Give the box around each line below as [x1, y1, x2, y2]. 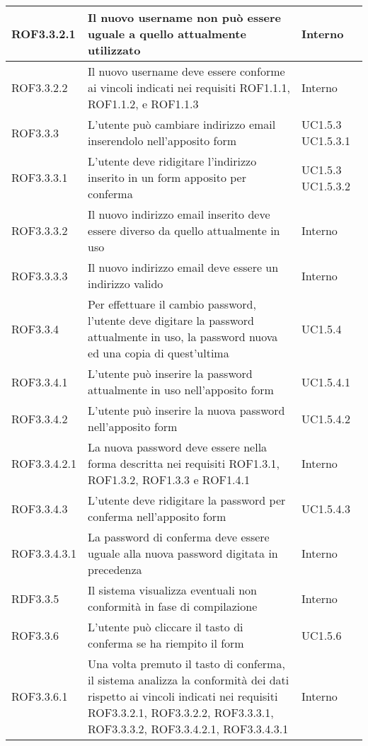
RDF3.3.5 [11, 590, 59, 607]
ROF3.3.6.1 [11, 688, 68, 704]
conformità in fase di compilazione [88, 598, 258, 614]
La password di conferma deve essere [88, 529, 270, 545]
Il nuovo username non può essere [88, 9, 281, 25]
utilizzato [88, 42, 141, 58]
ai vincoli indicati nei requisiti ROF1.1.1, [88, 79, 290, 96]
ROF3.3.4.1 [11, 373, 68, 390]
